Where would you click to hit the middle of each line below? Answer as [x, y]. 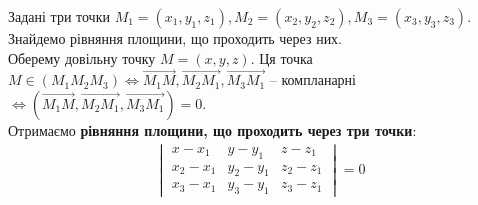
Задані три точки [59, 16]
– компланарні [312, 79]
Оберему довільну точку [82, 57]
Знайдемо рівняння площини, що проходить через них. [175, 38]
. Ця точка [281, 57]
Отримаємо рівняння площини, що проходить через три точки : [212, 130]
